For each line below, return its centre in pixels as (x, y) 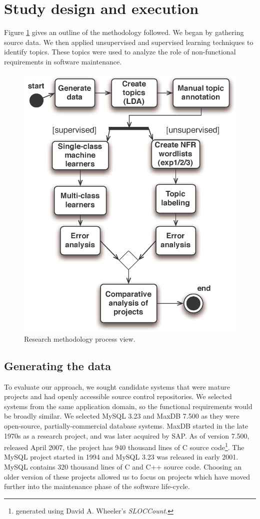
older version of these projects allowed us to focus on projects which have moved (127, 476)
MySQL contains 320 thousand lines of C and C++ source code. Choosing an (123, 466)
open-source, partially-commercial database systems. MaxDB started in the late (126, 425)
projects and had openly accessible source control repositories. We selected (118, 396)
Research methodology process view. (80, 338)
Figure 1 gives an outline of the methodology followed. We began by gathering (124, 32)
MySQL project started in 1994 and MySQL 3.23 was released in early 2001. (121, 457)
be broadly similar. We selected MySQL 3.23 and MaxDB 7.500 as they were (122, 416)
